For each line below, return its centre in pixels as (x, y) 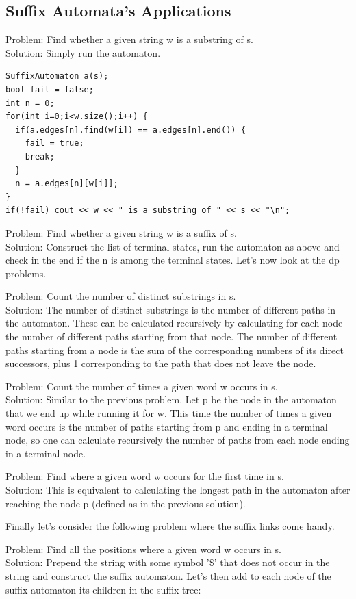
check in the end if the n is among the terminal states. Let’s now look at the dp (173, 260)
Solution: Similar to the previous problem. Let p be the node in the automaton (171, 399)
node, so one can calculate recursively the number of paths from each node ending (178, 440)
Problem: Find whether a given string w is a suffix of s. (121, 232)
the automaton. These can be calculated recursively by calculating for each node (174, 323)
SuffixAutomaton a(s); (57, 76)
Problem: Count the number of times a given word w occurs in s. (142, 386)
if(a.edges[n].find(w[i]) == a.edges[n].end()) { (130, 130)
